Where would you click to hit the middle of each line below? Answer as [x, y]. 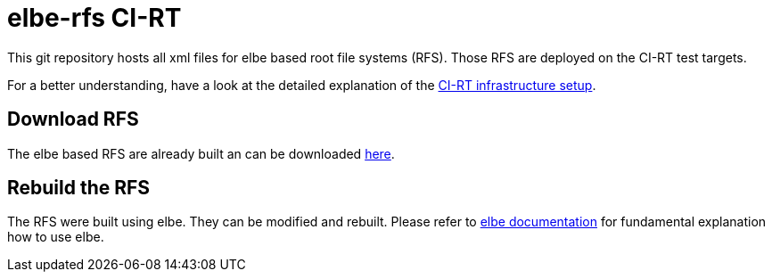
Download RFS [73, 119]
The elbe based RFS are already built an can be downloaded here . [201, 153]
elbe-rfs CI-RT [94, 18]
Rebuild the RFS [79, 188]
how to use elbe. [56, 237]
